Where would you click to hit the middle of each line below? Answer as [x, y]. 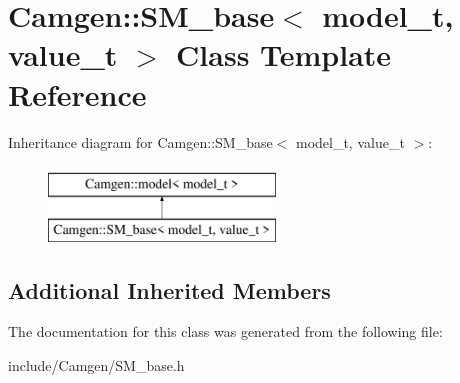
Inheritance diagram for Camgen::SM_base [140, 141]
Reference [77, 93]
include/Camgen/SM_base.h [96, 365]
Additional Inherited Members [169, 289]
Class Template [284, 54]
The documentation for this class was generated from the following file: [225, 331]
